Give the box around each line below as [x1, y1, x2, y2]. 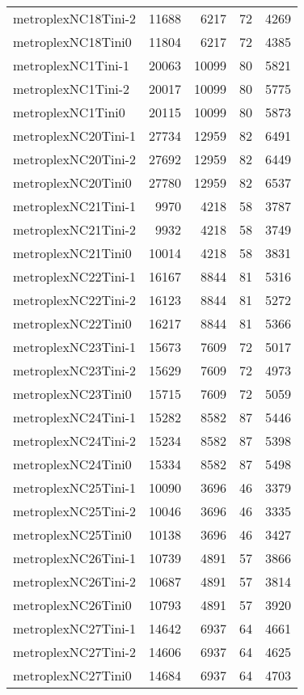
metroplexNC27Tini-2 [13, 642, 137, 661]
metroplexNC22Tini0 [13, 314, 132, 333]
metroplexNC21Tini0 [13, 244, 132, 262]
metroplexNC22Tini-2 [13, 290, 137, 309]
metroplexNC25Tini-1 [13, 478, 137, 497]
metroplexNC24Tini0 [13, 455, 132, 473]
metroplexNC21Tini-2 [13, 220, 137, 239]
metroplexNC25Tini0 [13, 525, 132, 544]
